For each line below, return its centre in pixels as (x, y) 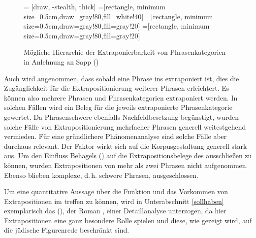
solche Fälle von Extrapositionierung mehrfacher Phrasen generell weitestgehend (125, 126)
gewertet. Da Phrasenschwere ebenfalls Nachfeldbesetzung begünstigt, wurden (121, 117)
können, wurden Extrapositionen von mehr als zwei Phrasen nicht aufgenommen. (126, 165)
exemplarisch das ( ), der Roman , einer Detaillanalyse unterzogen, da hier (115, 211)
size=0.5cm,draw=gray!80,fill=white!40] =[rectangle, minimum (118, 16)
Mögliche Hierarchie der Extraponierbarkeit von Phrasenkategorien (125, 52)
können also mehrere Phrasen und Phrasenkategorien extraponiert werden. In (121, 97)
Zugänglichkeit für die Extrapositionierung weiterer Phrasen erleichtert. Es (117, 88)
